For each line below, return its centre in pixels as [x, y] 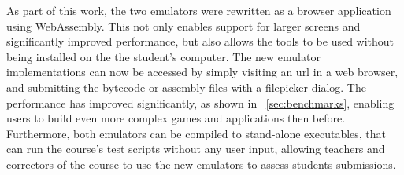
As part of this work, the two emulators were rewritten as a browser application [199, 10]
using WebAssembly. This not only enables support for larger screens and [183, 26]
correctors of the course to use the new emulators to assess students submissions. [201, 164]
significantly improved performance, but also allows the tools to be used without [200, 41]
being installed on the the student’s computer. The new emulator [163, 56]
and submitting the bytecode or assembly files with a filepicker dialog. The [186, 87]
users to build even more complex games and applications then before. [176, 118]
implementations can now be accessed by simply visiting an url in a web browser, [202, 72]
